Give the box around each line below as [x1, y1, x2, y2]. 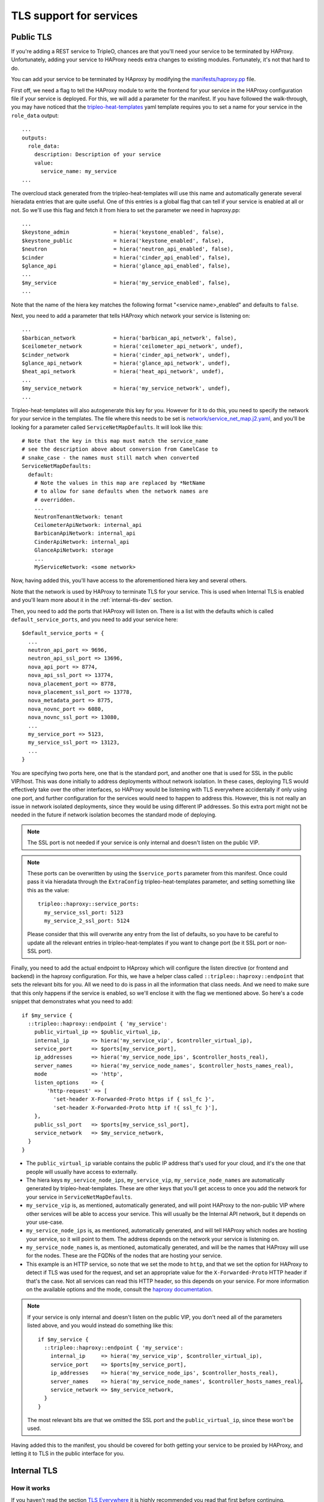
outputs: [22, 134, 47, 141]
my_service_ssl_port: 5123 [44, 909, 124, 916]
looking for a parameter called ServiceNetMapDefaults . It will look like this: [11, 424, 203, 431]
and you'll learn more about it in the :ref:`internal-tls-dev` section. [11, 597, 173, 604]
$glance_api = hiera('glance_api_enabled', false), [22, 263, 231, 270]
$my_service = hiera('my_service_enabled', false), [22, 279, 231, 286]
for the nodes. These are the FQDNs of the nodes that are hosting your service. [26, 1252, 223, 1259]
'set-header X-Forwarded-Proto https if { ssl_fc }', [53, 1096, 215, 1102]
